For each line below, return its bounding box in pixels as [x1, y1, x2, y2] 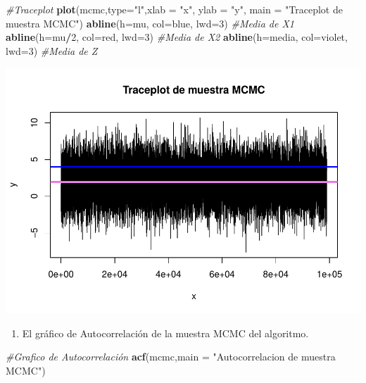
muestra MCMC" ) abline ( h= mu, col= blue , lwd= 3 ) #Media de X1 [6, 15, 294, 30]
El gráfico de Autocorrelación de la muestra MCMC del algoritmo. [22, 325, 309, 340]
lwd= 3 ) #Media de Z [6, 43, 98, 58]
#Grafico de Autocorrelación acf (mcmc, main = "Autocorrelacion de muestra [6, 349, 336, 364]
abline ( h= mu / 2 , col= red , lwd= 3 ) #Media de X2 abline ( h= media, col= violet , [6, 30, 348, 44]
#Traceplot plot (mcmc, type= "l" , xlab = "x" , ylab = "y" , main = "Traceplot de [6, 2, 343, 16]
